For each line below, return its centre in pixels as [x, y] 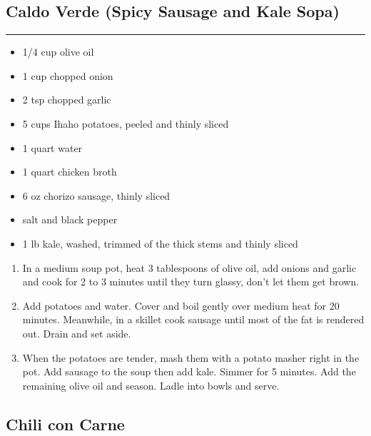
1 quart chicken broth [70, 172]
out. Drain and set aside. [77, 333]
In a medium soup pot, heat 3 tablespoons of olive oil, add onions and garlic [189, 267]
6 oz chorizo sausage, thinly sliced [96, 195]
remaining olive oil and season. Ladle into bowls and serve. [151, 385]
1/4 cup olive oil [58, 52]
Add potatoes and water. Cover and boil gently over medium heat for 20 [181, 305]
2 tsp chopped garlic [67, 100]
